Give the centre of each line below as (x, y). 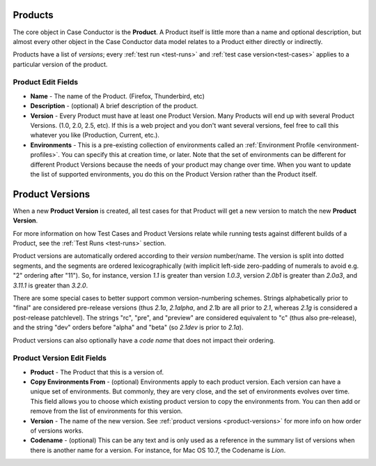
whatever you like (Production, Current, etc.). (95, 135)
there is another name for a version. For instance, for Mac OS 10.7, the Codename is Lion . (158, 450)
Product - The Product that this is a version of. (97, 372)
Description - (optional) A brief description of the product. (114, 106)
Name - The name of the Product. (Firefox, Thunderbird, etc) (118, 96)
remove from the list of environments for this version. (107, 411)
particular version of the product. (60, 64)
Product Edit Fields (46, 82)
